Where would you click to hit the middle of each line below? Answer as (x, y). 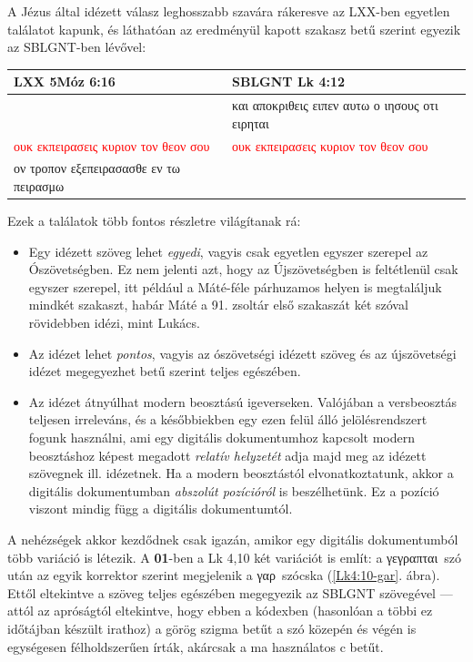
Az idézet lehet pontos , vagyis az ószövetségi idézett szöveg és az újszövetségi (242, 353)
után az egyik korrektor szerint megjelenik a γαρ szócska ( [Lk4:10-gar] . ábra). (224, 575)
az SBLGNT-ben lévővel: (77, 47)
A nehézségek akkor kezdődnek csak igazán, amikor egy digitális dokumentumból (233, 539)
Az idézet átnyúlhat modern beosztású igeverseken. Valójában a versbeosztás (243, 401)
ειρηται (251, 122)
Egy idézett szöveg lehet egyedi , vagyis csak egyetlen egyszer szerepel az (228, 251)
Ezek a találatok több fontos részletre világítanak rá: (154, 221)
